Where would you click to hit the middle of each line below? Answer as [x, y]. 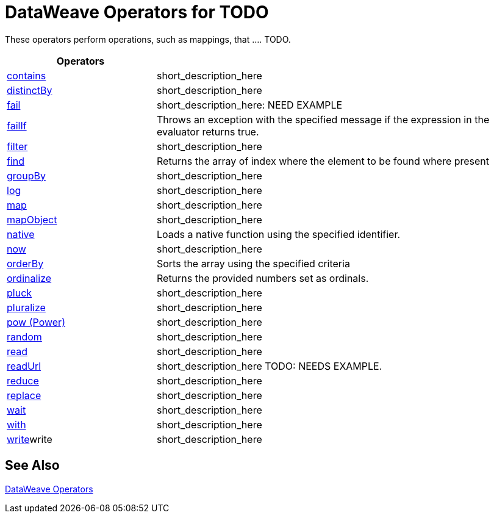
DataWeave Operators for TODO [137, 12]
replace [24, 395]
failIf [17, 125]
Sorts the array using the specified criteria [253, 263]
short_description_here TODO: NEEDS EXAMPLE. [269, 366]
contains [27, 75]
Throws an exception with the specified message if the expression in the [323, 119]
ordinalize [29, 278]
